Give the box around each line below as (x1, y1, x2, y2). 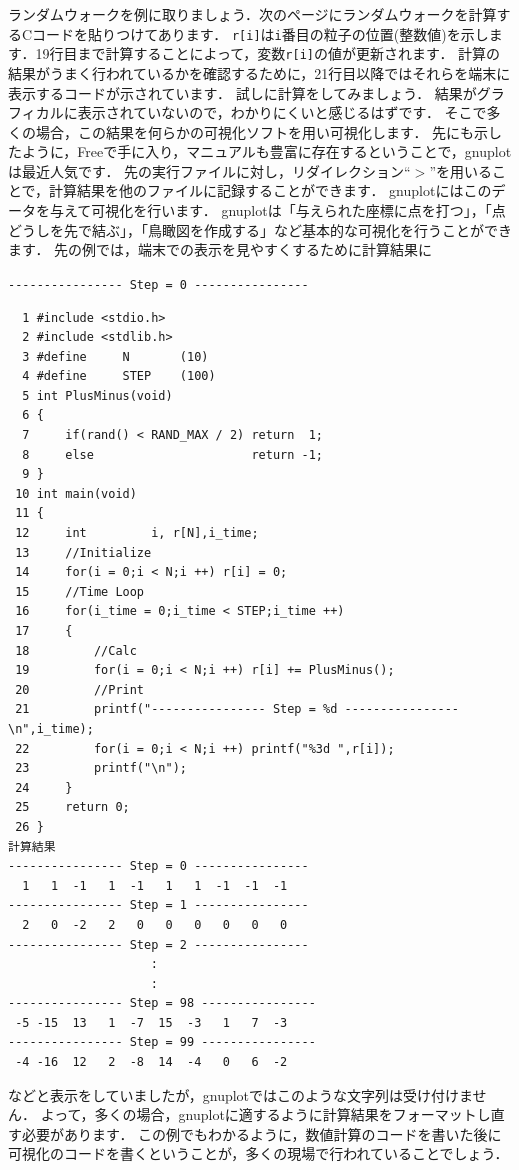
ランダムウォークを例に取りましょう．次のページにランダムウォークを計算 (8, 4, 497, 24)
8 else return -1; (22, 447, 323, 462)
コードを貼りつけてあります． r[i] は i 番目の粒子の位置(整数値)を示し (32, 23, 489, 44)
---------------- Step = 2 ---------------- (8, 937, 309, 952)
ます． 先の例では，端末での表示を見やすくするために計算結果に (8, 239, 433, 260)
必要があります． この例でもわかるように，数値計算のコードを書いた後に (21, 1123, 502, 1144)
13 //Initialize (15, 545, 152, 560)
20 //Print (15, 682, 145, 697)
